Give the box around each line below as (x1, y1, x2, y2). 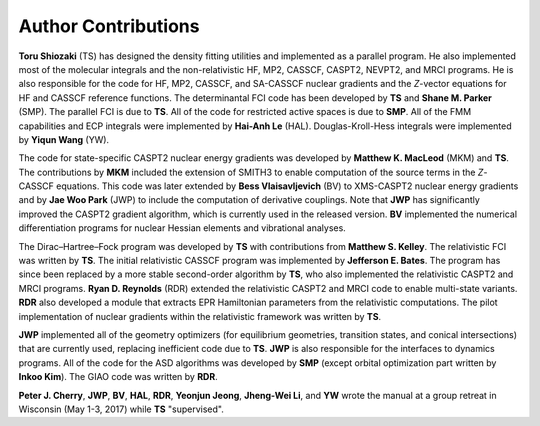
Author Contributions (18, 15, 200, 37)
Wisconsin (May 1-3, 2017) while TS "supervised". (18, 403, 224, 415)
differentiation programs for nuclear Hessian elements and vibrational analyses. (18, 222, 347, 234)
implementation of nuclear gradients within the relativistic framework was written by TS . (18, 310, 382, 322)
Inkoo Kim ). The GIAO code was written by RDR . (18, 371, 219, 383)
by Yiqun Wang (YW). (18, 133, 110, 145)
